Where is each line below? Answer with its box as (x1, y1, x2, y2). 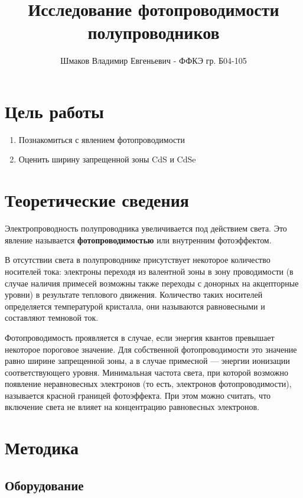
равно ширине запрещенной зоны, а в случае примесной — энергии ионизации (5, 354, 290, 367)
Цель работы (5, 99, 104, 123)
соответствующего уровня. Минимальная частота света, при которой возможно (5, 366, 289, 378)
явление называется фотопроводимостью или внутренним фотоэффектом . (5, 233, 272, 246)
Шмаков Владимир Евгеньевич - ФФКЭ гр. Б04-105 (60, 54, 247, 67)
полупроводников (87, 20, 220, 44)
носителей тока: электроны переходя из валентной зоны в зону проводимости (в (5, 265, 294, 277)
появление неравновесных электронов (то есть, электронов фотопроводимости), (5, 377, 292, 390)
